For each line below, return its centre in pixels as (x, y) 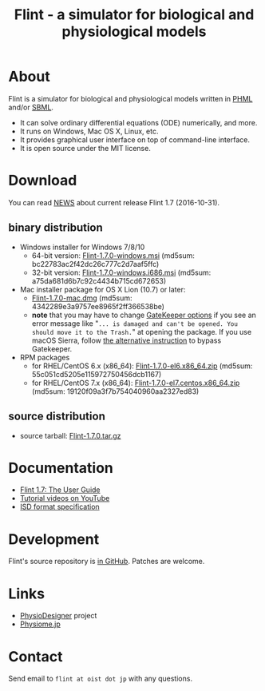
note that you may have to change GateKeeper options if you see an (144, 315)
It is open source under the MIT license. (85, 148)
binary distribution (56, 228)
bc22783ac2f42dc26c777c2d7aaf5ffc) (95, 264)
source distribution (57, 417)
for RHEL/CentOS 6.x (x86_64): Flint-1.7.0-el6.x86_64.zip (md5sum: (142, 366)
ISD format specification (59, 507)
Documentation (61, 468)
